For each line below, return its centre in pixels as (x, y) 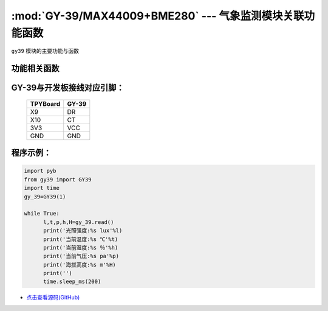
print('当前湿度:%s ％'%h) (81, 247)
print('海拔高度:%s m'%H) (80, 264)
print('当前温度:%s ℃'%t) (81, 239)
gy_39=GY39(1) (45, 197)
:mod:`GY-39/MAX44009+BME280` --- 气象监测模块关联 (158, 16)
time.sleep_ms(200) (72, 282)
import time (42, 188)
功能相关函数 (35, 68)
